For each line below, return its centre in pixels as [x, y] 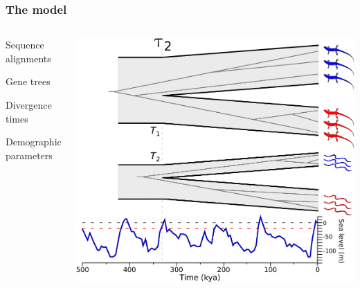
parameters [29, 155]
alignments [28, 58]
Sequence [25, 45]
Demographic [34, 142]
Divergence [29, 105]
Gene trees [28, 81]
